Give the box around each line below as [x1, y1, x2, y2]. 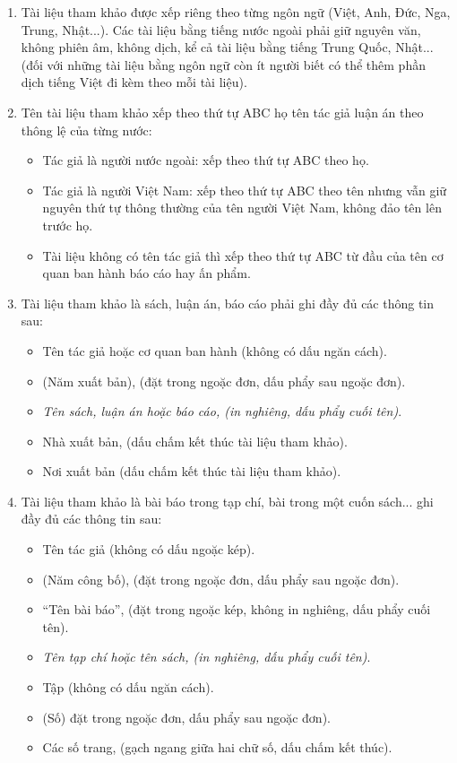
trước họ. [42, 215, 93, 234]
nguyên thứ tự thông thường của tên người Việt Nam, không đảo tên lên [42, 198, 442, 217]
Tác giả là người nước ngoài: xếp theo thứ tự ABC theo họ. [42, 151, 369, 169]
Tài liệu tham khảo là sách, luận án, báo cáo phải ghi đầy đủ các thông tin [21, 293, 435, 312]
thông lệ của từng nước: [21, 120, 152, 139]
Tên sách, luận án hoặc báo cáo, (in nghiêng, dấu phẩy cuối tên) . [42, 402, 402, 421]
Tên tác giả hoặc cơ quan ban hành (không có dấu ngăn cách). [42, 341, 387, 360]
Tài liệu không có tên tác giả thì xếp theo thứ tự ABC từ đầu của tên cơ [42, 246, 444, 264]
